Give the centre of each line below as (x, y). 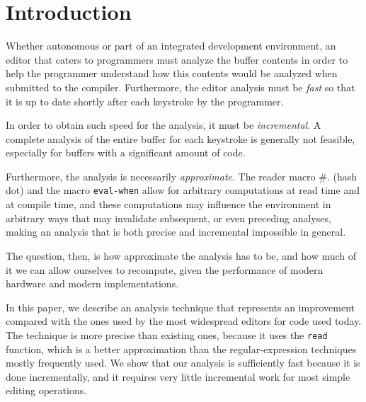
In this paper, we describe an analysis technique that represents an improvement (180, 307)
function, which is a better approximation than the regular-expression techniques (181, 349)
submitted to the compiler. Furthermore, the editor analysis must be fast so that (181, 87)
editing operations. (46, 390)
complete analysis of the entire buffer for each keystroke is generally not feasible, (181, 138)
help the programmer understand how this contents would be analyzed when (172, 73)
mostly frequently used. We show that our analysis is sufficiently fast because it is (183, 363)
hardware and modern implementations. (92, 283)
